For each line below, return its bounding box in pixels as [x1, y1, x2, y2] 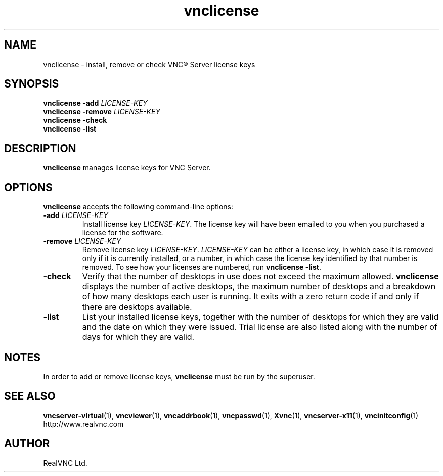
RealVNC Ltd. [43, 458, 87, 467]
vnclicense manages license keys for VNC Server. [43, 163, 211, 172]
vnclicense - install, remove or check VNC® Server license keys [43, 60, 255, 69]
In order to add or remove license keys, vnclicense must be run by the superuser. [43, 372, 315, 381]
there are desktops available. [82, 301, 192, 312]
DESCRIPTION [4, 142, 76, 155]
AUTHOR [4, 437, 50, 450]
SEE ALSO [4, 390, 56, 403]
